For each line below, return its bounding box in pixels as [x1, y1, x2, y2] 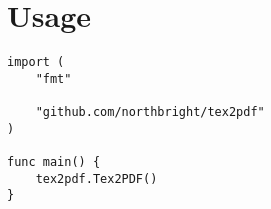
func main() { [7, 155, 101, 170]
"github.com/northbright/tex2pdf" [35, 105, 265, 120]
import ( [7, 55, 65, 70]
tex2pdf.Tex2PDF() [35, 171, 158, 186]
